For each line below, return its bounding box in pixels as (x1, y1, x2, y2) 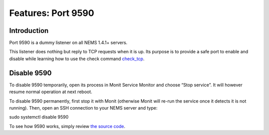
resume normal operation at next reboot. (9, 89, 92, 95)
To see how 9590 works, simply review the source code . (9, 123, 126, 129)
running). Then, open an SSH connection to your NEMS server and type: (9, 105, 158, 111)
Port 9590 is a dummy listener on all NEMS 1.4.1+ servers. (9, 40, 128, 46)
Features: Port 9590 (9, 7, 95, 18)
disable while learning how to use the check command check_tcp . (9, 55, 144, 62)
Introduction (9, 26, 49, 35)
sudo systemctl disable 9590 (9, 114, 69, 120)
